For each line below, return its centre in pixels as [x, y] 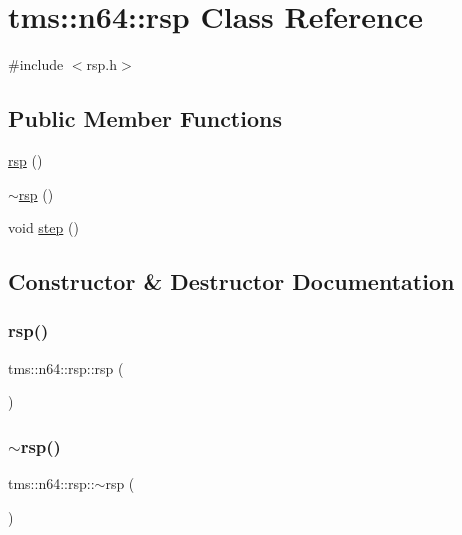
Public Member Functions [145, 118]
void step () [43, 227]
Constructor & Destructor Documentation [231, 281]
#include [36, 64]
